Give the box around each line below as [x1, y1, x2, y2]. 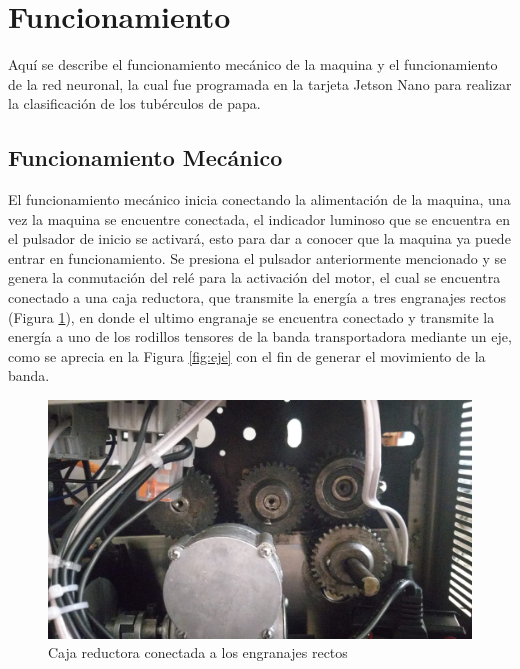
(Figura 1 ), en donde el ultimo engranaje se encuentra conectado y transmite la [8, 306, 495, 327]
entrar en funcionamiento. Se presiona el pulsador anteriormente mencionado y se [8, 247, 507, 268]
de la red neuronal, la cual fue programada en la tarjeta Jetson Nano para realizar [8, 73, 512, 94]
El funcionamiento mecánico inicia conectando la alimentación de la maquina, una [8, 189, 511, 210]
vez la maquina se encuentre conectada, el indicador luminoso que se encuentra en [8, 208, 510, 229]
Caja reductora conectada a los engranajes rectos [48, 642, 348, 663]
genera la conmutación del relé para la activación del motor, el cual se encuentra [8, 267, 501, 288]
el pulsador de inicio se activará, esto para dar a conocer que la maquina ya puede [8, 228, 511, 249]
